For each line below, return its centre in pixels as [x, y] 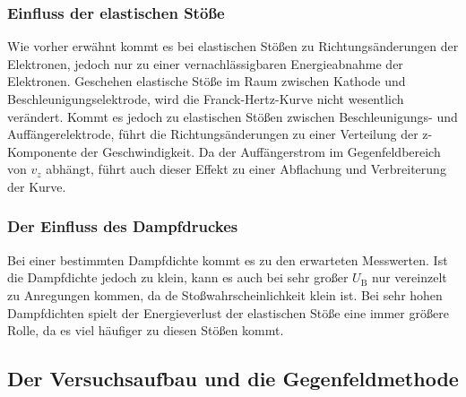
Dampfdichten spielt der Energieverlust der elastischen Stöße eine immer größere [228, 312]
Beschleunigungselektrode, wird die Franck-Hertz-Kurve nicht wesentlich [206, 99]
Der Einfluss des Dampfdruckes [123, 226]
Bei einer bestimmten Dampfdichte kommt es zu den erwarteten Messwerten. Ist [228, 259]
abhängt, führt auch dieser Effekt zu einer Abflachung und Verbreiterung [246, 169]
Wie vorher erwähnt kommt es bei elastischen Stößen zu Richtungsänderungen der [233, 46]
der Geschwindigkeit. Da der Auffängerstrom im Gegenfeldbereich [261, 151]
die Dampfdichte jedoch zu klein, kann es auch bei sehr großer [178, 277]
